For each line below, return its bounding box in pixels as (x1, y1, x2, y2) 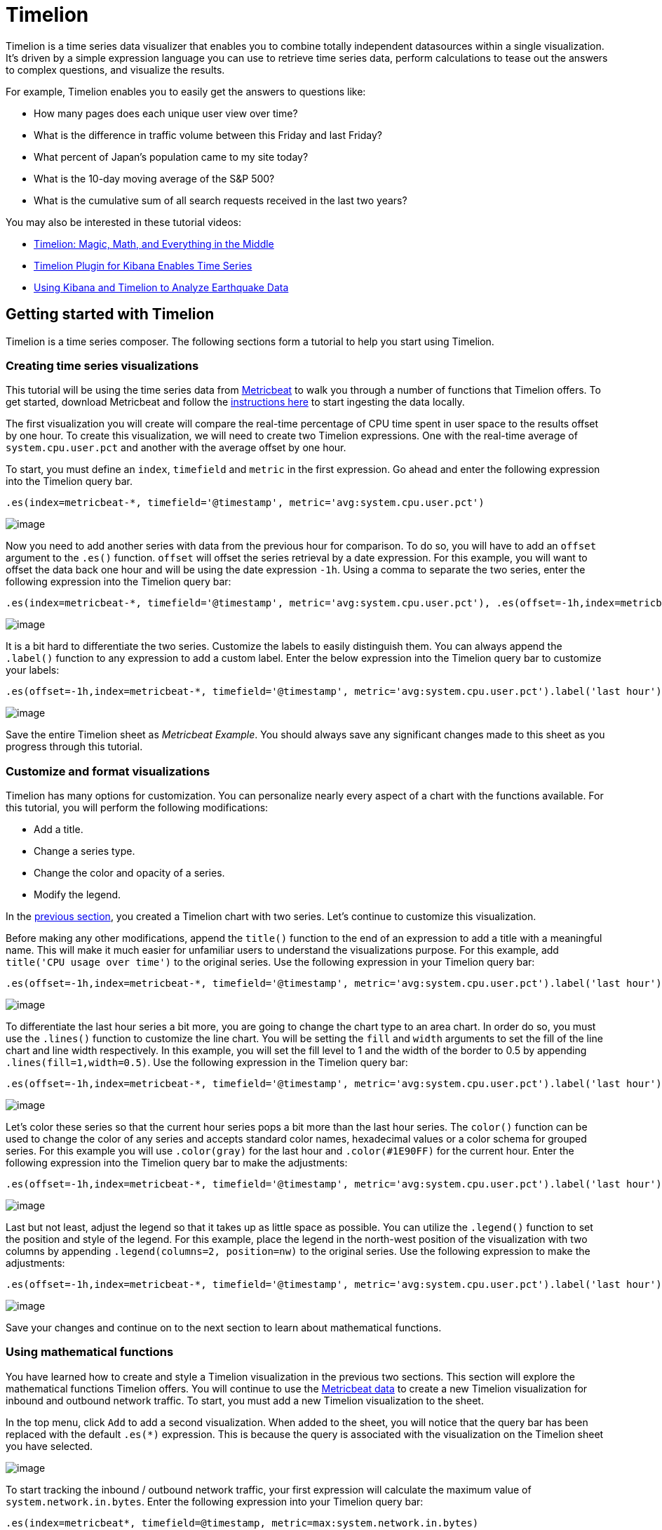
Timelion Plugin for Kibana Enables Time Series (34, 259, 252, 272)
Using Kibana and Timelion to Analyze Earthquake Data (34, 281, 289, 293)
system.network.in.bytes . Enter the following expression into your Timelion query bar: (6, 1495, 424, 1508)
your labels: (6, 664, 60, 677)
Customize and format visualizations (6, 764, 210, 778)
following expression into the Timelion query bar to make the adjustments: (6, 1157, 348, 1169)
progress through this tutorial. (6, 740, 143, 753)
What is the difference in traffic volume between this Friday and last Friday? (34, 128, 382, 141)
